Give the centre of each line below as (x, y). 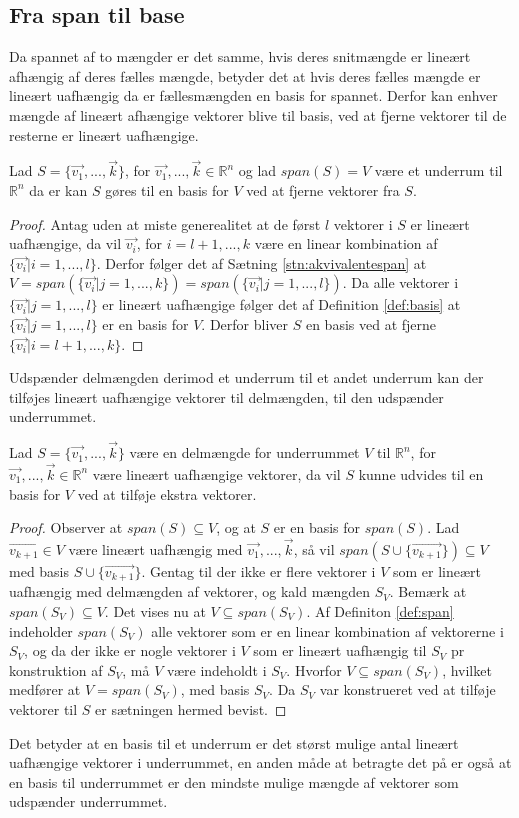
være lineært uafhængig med (155, 548)
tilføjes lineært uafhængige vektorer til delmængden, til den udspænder (226, 396)
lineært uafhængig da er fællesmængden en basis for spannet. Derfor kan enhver (253, 95)
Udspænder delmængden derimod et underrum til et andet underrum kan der (246, 377)
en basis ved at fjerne (371, 323)
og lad (257, 170)
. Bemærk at (428, 591)
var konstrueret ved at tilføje (407, 689)
